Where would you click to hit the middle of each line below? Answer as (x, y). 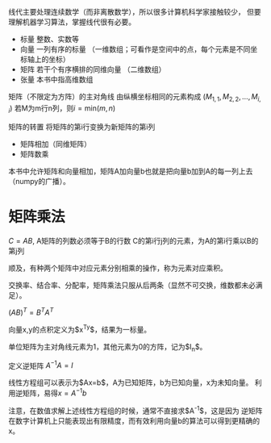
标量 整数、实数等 (49, 39)
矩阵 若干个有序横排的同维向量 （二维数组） (93, 69)
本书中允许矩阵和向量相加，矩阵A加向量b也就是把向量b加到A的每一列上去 (131, 171)
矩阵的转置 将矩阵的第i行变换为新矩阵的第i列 (82, 127)
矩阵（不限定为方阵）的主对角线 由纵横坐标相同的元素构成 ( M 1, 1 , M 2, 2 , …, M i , (135, 98)
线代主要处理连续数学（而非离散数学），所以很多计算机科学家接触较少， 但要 (135, 12)
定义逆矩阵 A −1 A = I (41, 365)
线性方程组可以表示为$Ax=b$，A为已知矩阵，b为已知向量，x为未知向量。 (131, 382)
